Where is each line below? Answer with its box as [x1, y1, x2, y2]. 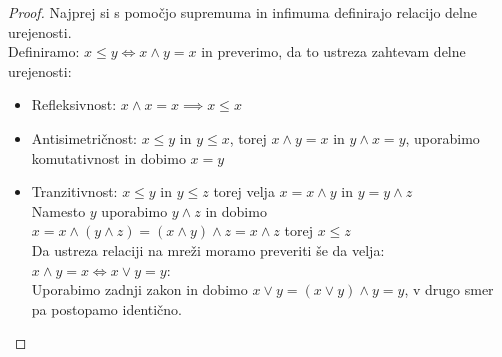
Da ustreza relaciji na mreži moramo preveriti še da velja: [31, 239, 385, 260]
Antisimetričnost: [31, 127, 137, 148]
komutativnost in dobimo [31, 147, 186, 168]
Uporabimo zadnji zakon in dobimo [31, 279, 248, 300]
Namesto [31, 200, 86, 221]
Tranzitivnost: [31, 181, 118, 202]
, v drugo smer [404, 279, 494, 300]
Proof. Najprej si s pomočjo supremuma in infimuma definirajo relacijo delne [8, 2, 477, 22]
